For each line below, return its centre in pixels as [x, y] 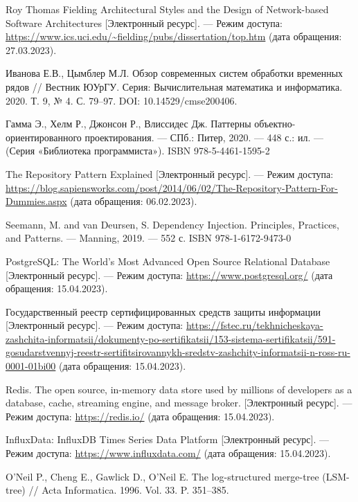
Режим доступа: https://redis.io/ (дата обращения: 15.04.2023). [140, 416]
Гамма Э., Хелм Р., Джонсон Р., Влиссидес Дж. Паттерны [128, 124]
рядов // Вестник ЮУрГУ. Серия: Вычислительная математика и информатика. [174, 86]
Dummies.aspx [36, 201]
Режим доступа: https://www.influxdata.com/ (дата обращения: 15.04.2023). [168, 453]
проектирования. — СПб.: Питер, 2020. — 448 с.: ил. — [204, 137]
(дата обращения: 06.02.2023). [134, 201]
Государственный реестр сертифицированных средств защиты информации [163, 311]
